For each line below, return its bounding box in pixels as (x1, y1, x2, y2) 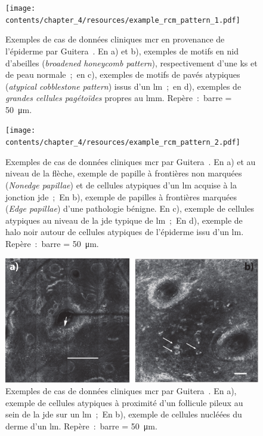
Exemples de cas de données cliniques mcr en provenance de (5, 33, 225, 45)
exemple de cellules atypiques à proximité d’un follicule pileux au (5, 396, 243, 408)
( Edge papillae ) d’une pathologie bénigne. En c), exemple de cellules (5, 202, 254, 215)
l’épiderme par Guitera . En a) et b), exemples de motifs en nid (5, 44, 239, 57)
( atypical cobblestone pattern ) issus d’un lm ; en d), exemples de (5, 80, 242, 92)
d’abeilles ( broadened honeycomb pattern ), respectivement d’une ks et (5, 56, 258, 69)
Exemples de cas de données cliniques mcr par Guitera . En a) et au (5, 155, 256, 167)
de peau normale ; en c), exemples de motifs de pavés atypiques (5, 68, 240, 81)
